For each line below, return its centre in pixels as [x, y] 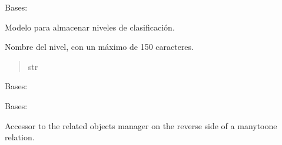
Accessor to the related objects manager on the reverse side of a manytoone [141, 125]
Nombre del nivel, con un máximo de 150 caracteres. [99, 47]
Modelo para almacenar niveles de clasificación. [90, 27]
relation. [20, 137]
